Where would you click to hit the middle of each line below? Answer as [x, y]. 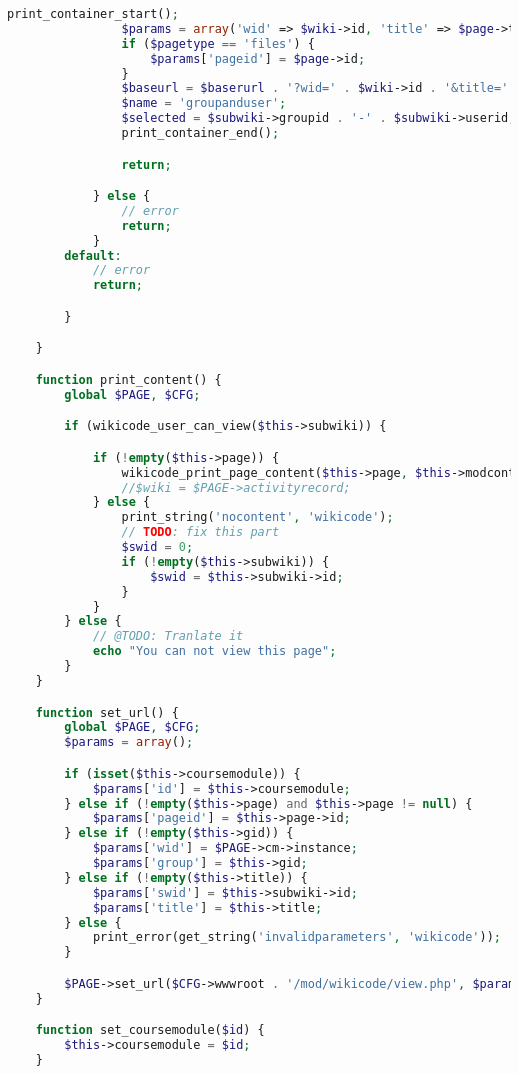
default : [93, 255]
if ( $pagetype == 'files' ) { [218, 43]
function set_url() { [107, 712]
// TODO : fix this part [200, 532]
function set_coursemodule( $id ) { [150, 1030]
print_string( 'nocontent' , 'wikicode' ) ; [257, 517]
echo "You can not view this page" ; [214, 651]
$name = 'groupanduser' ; [204, 103]
